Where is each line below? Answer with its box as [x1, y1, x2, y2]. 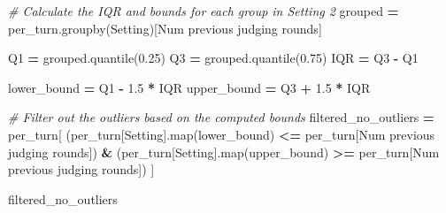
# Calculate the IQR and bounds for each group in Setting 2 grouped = [8, 2, 399, 19]
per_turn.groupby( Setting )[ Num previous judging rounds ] [8, 19, 322, 37]
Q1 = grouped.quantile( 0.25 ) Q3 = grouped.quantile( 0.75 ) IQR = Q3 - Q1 [8, 49, 419, 67]
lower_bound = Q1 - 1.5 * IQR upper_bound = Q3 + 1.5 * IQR [8, 78, 371, 96]
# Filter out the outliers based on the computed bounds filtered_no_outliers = [8, 108, 434, 126]
